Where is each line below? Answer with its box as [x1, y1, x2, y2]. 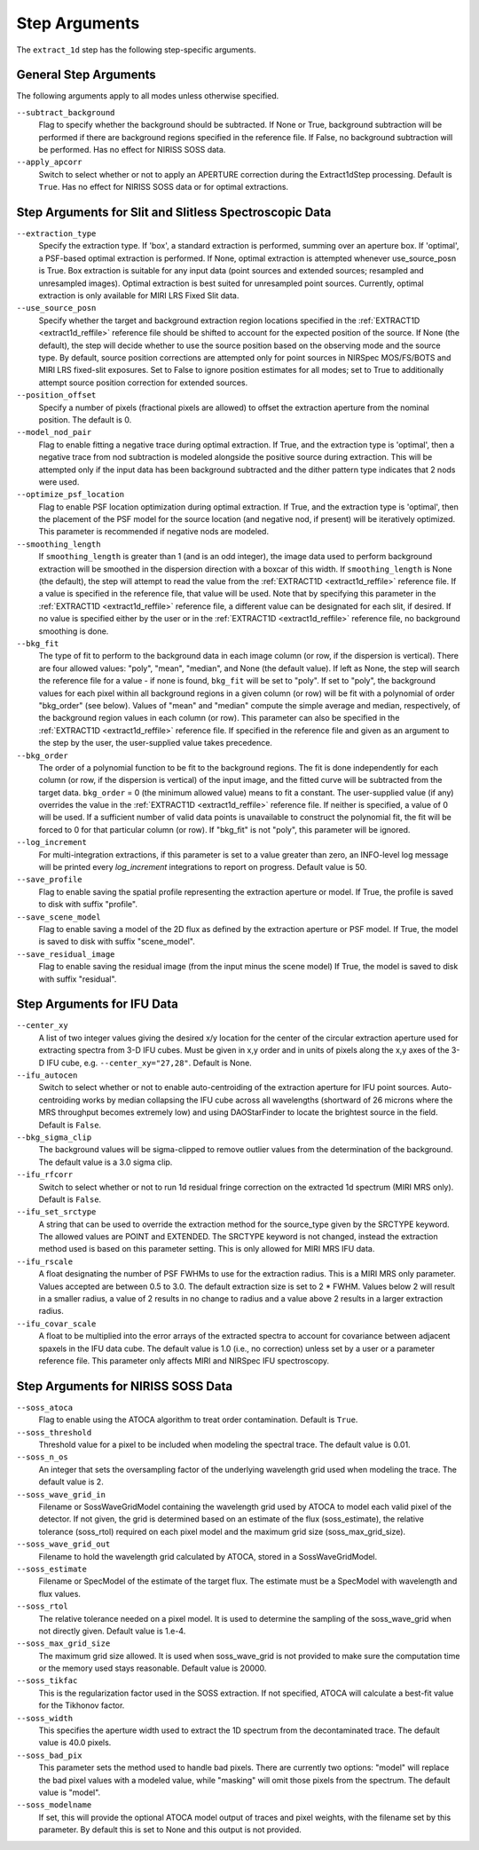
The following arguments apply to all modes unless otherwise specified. [16, 91, 279, 101]
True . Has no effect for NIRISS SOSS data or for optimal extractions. [38, 182, 288, 193]
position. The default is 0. [38, 414, 132, 425]
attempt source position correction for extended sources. [38, 377, 248, 388]
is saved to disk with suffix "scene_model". [38, 937, 195, 947]
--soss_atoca [16, 1403, 74, 1412]
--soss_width [16, 1713, 74, 1723]
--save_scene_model [16, 912, 101, 922]
